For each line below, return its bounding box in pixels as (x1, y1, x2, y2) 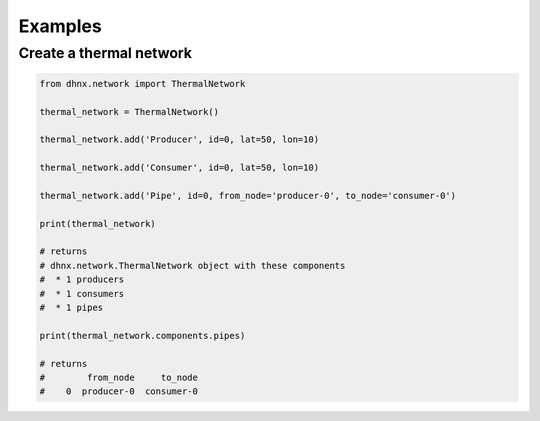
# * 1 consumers (39, 288, 125, 299)
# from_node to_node (39, 372, 199, 383)
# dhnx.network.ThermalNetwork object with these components (39, 260, 346, 271)
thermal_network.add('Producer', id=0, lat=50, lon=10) (39, 134, 320, 145)
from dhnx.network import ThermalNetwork (39, 78, 246, 89)
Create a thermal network (18, 44, 193, 62)
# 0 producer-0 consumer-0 (39, 386, 199, 397)
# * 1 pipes (39, 302, 104, 314)
